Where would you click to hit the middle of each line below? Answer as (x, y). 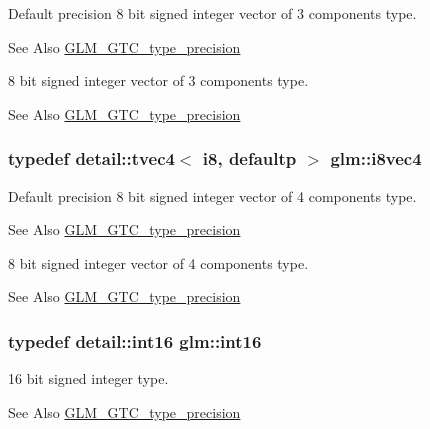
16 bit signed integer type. (88, 378)
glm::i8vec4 (376, 158)
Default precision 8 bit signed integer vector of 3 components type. (212, 13)
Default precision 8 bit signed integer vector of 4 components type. (212, 195)
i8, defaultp (249, 158)
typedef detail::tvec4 (91, 158)
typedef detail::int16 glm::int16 (135, 340)
